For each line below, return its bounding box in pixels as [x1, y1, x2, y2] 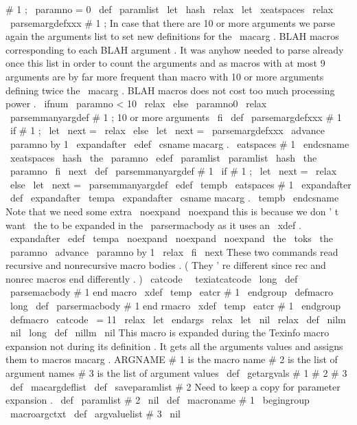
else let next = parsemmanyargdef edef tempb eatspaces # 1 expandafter [10, 177, 352, 191]
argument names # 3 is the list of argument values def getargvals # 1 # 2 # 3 [5, 366, 347, 380]
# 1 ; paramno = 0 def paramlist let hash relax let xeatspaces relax [5, 2, 334, 16]
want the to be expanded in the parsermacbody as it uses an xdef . [5, 217, 301, 232]
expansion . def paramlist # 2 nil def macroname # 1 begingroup [5, 393, 310, 407]
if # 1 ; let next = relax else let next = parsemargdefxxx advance [10, 123, 325, 138]
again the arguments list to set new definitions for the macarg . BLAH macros [5, 29, 339, 43]
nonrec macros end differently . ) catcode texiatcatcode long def [5, 271, 298, 285]
